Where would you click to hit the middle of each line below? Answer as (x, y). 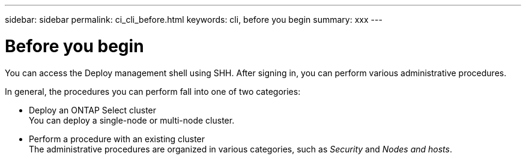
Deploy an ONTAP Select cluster (93, 110)
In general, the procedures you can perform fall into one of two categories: (153, 91)
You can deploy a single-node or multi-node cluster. (132, 120)
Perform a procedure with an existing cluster (117, 139)
